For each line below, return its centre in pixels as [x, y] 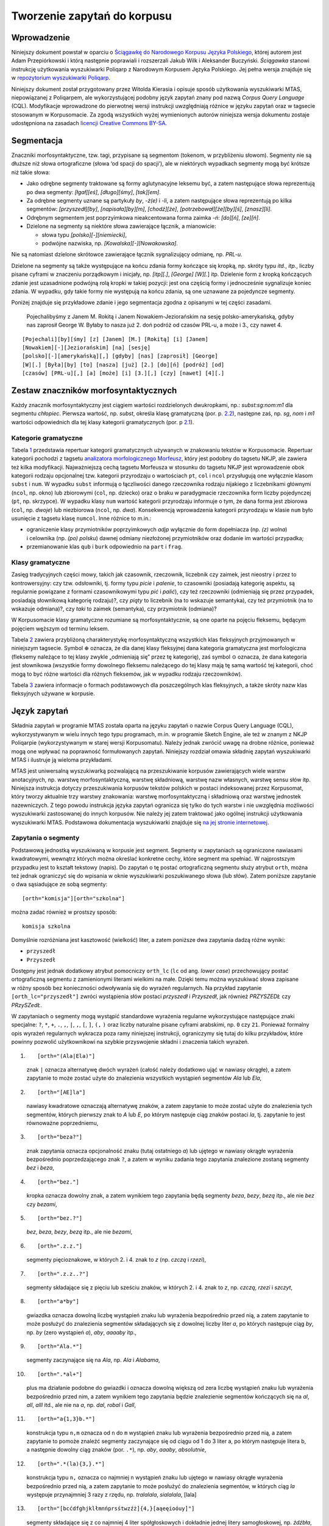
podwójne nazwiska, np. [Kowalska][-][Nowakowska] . [110, 243]
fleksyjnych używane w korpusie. [53, 693]
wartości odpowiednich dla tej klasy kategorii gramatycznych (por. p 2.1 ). [103, 422]
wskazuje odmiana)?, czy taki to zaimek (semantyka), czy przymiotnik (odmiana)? [114, 609]
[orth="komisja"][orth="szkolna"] [73, 898]
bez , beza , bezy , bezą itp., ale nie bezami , [80, 1232]
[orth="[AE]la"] [62, 1092]
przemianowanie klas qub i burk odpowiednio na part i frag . [104, 547]
